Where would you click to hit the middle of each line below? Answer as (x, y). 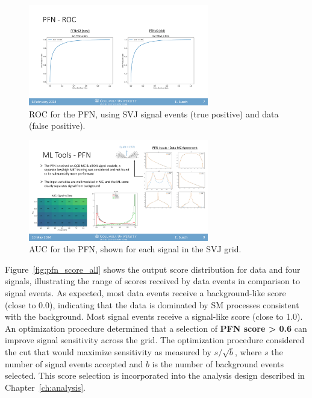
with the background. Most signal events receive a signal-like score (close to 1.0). (154, 316)
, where (248, 352)
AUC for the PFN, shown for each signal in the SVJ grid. (135, 249)
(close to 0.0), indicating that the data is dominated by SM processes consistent (152, 304)
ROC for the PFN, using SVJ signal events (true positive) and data (154, 113)
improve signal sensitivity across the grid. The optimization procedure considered (155, 340)
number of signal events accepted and (74, 363)
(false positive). (57, 126)
